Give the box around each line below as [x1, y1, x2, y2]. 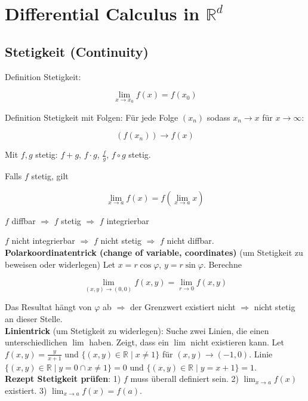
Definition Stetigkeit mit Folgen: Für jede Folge [5, 111, 178, 123]
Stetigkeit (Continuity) [5, 42, 149, 60]
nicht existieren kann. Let [190, 336, 284, 348]
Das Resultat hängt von [5, 301, 92, 313]
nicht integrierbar [11, 234, 75, 247]
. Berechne [203, 258, 242, 270]
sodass [207, 111, 230, 123]
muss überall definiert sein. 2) [130, 372, 239, 385]
